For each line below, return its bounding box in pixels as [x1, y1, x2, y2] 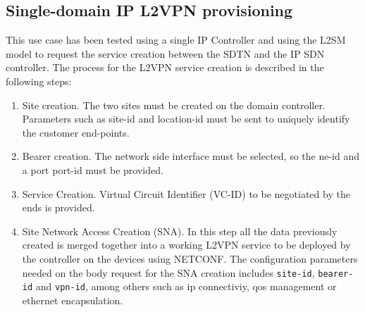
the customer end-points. [22, 125, 130, 139]
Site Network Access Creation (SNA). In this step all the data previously [22, 223, 338, 238]
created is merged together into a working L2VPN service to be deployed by [22, 237, 351, 252]
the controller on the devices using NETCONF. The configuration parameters [22, 251, 358, 266]
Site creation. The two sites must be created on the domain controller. [22, 97, 326, 112]
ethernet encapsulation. [22, 292, 123, 307]
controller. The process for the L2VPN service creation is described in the [6, 60, 324, 75]
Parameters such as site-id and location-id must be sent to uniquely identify [22, 111, 350, 126]
